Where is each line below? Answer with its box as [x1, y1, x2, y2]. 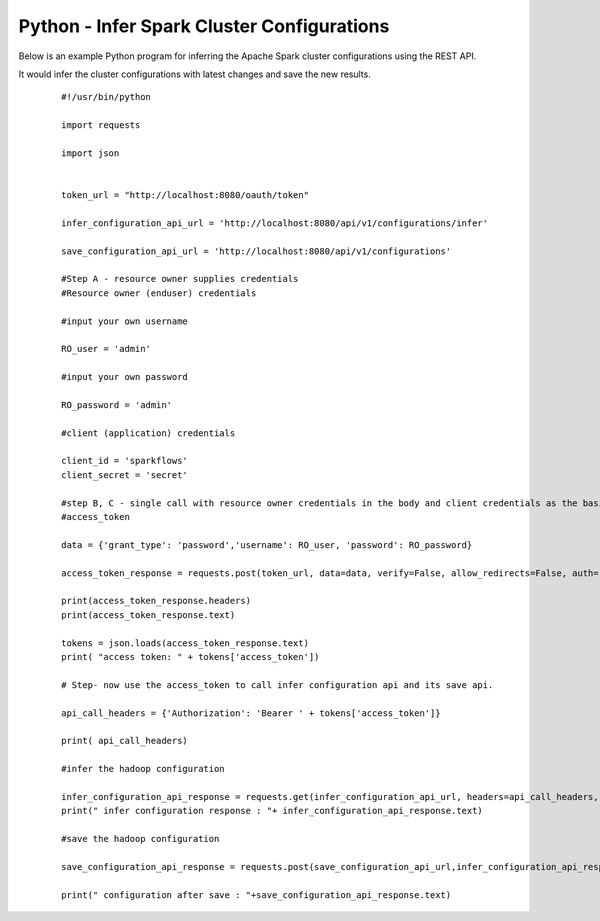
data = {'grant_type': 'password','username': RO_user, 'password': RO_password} [61, 539, 473, 550]
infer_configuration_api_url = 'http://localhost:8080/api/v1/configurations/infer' [61, 217, 489, 229]
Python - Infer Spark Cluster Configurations [18, 15, 390, 37]
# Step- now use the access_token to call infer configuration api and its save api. [61, 679, 494, 690]
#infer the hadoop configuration [61, 763, 225, 775]
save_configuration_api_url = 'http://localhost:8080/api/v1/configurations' [61, 245, 452, 257]
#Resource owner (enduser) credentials [61, 287, 257, 299]
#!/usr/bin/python [61, 91, 152, 103]
